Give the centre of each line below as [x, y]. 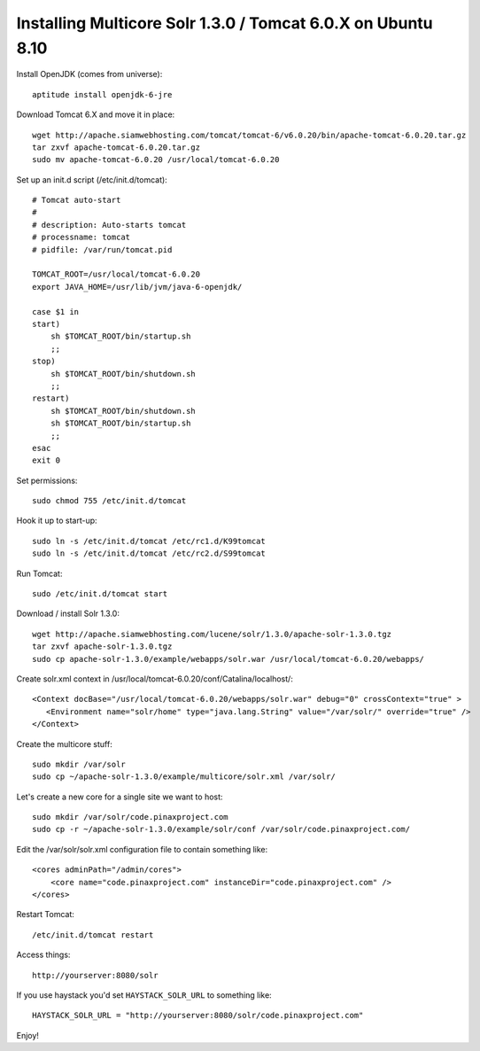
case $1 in [56, 311]
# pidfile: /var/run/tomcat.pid [102, 249]
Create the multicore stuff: [64, 743]
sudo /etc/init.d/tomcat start [100, 594]
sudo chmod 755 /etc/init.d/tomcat [109, 501]
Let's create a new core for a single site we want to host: [120, 797]
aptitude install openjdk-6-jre [102, 94]
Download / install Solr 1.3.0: [68, 614]
